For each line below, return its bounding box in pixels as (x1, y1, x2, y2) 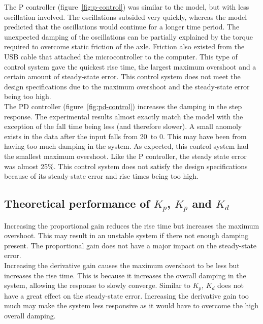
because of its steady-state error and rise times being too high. (4, 171, 199, 181)
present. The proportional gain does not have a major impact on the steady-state (4, 240, 257, 250)
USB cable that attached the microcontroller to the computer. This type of (4, 51, 238, 61)
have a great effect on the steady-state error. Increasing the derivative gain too (4, 290, 249, 301)
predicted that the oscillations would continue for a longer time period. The (4, 21, 240, 32)
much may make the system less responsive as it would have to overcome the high (4, 300, 259, 311)
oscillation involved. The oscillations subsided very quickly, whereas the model (4, 11, 247, 22)
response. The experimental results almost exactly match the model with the (4, 111, 243, 121)
